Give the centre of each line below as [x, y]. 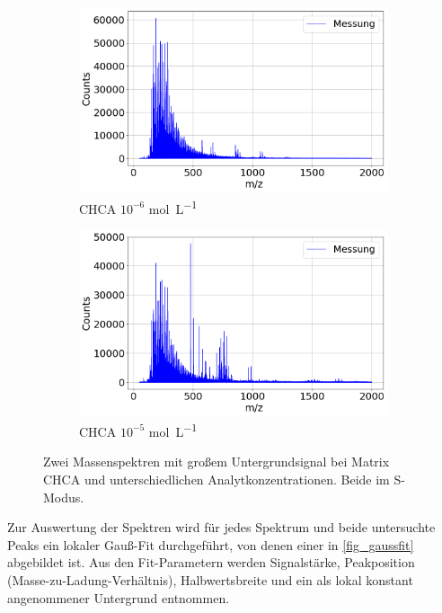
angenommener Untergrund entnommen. [119, 597]
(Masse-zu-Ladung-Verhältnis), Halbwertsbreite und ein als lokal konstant [210, 580]
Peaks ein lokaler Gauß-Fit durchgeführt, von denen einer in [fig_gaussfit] [211, 544]
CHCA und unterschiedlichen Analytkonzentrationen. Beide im [217, 480]
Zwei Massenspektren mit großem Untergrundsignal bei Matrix [217, 462]
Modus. [64, 497]
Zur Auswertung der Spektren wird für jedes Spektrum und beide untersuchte [221, 527]
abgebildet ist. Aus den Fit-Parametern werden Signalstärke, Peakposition [211, 562]
